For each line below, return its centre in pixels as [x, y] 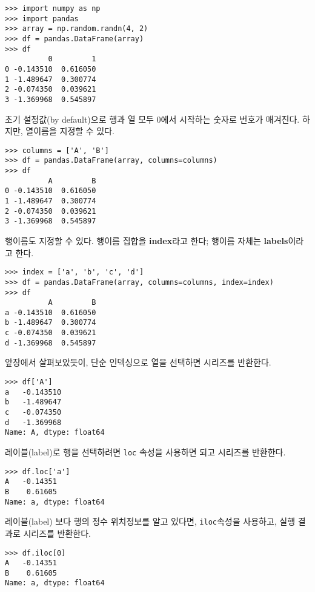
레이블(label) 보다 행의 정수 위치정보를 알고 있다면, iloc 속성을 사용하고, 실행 [150, 521]
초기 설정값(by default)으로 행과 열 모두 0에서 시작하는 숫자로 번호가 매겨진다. [152, 119]
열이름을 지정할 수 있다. [70, 131]
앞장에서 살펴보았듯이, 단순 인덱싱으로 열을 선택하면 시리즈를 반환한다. [138, 362]
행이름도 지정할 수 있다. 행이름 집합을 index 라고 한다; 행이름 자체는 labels [147, 240]
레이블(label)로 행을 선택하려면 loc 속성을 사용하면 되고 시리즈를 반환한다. [145, 451]
